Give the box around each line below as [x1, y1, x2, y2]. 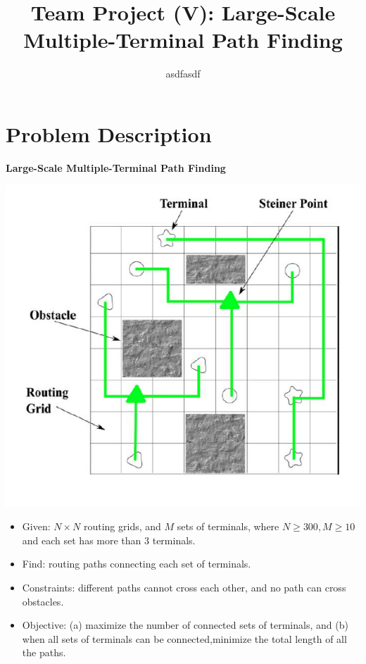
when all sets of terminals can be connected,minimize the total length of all [22, 631, 347, 646]
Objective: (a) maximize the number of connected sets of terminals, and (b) [22, 618, 348, 632]
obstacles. [22, 594, 64, 608]
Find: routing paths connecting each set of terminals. [22, 556, 251, 571]
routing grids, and [83, 519, 161, 534]
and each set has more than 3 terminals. [22, 532, 196, 547]
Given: [22, 519, 51, 534]
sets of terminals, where [177, 519, 279, 534]
